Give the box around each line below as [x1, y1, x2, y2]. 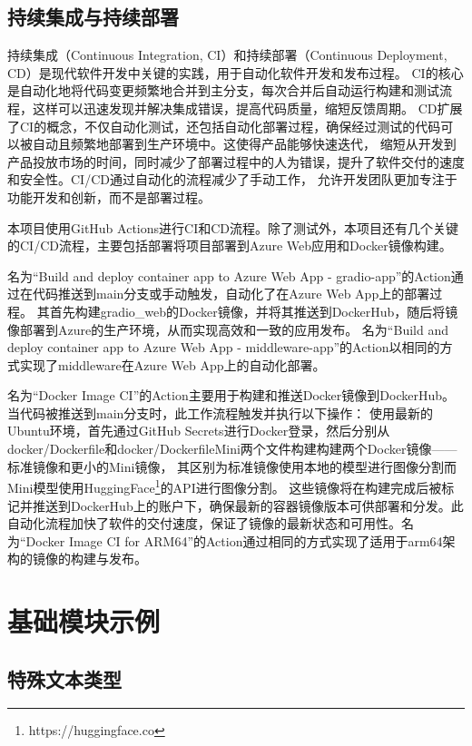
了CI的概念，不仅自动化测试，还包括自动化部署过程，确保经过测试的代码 [7, 116, 441, 135]
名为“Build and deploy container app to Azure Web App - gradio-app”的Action [7, 266, 451, 285]
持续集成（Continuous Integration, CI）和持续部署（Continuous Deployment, [7, 45, 447, 64]
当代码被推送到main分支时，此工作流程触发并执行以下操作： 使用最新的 [7, 403, 433, 422]
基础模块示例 [7, 603, 161, 640]
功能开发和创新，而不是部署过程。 [7, 187, 211, 206]
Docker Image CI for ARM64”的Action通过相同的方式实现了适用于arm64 [25, 531, 443, 550]
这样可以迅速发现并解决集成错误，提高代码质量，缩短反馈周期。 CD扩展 [32, 98, 463, 117]
